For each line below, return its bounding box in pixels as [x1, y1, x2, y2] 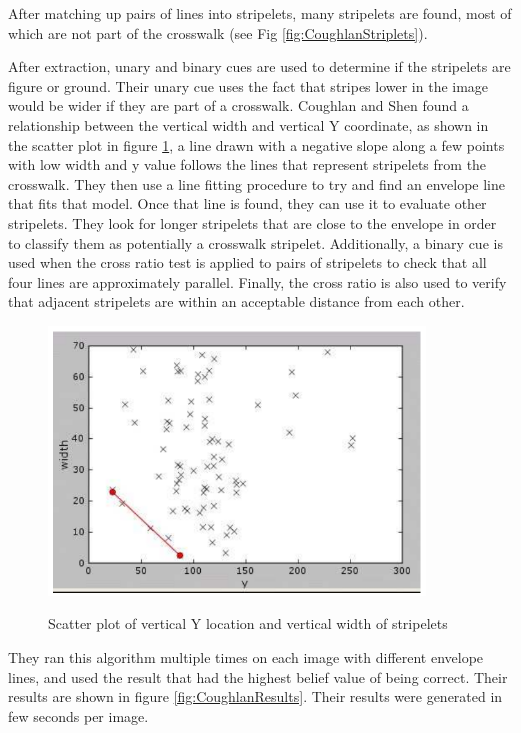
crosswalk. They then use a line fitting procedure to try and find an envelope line [8, 173, 506, 194]
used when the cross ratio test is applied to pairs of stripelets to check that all [8, 252, 487, 273]
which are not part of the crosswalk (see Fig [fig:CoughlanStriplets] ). [8, 22, 428, 43]
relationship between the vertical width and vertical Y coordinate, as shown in [8, 114, 489, 135]
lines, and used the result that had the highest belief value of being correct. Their [8, 666, 508, 687]
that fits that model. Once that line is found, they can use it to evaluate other [8, 193, 487, 214]
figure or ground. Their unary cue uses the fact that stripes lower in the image [8, 75, 489, 96]
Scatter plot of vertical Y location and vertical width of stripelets [48, 613, 448, 634]
